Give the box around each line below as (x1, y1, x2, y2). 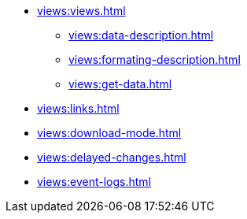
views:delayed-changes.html (37, 150, 186, 164)
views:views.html (37, 4, 126, 17)
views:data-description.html (68, 28, 214, 42)
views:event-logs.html (37, 175, 152, 188)
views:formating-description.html (68, 53, 241, 66)
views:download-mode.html (37, 126, 182, 139)
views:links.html (37, 102, 120, 115)
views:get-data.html (68, 77, 172, 91)
